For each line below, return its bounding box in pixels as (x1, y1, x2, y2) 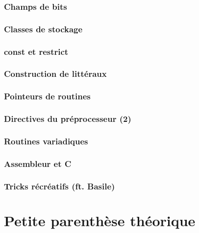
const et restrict (4, 45, 69, 57)
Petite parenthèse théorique (4, 210, 196, 230)
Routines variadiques (4, 135, 88, 147)
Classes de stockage (4, 23, 83, 35)
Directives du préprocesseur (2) (4, 113, 131, 125)
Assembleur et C (4, 157, 72, 169)
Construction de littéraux (4, 68, 107, 80)
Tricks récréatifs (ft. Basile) (4, 180, 115, 192)
